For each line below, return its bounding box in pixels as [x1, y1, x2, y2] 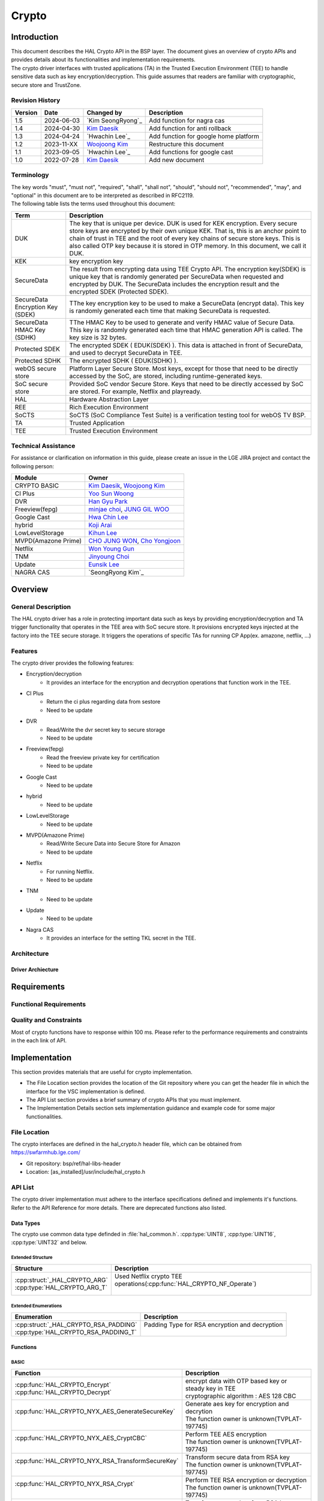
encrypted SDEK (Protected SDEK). [69, 287, 169, 295]
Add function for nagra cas [149, 116, 225, 124]
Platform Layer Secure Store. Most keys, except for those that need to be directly [69, 364, 298, 372]
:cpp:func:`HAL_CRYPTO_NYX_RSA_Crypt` [14, 1479, 135, 1488]
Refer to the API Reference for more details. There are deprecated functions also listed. [11, 1204, 227, 1211]
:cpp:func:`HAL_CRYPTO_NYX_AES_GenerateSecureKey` [14, 1407, 175, 1415]
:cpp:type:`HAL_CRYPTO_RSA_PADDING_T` [14, 1327, 137, 1336]
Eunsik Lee [88, 560, 119, 569]
